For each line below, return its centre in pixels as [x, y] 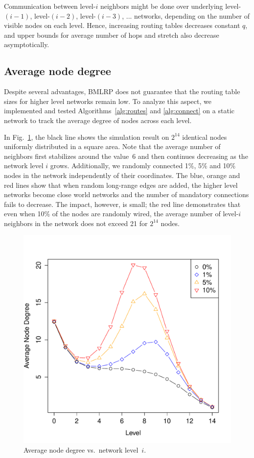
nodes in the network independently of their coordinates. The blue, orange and [122, 175]
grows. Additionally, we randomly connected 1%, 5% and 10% [143, 165]
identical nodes [205, 137]
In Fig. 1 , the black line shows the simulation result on [87, 137]
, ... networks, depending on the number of [186, 15]
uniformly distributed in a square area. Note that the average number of [112, 146]
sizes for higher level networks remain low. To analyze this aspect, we [108, 101]
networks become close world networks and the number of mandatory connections [127, 194]
